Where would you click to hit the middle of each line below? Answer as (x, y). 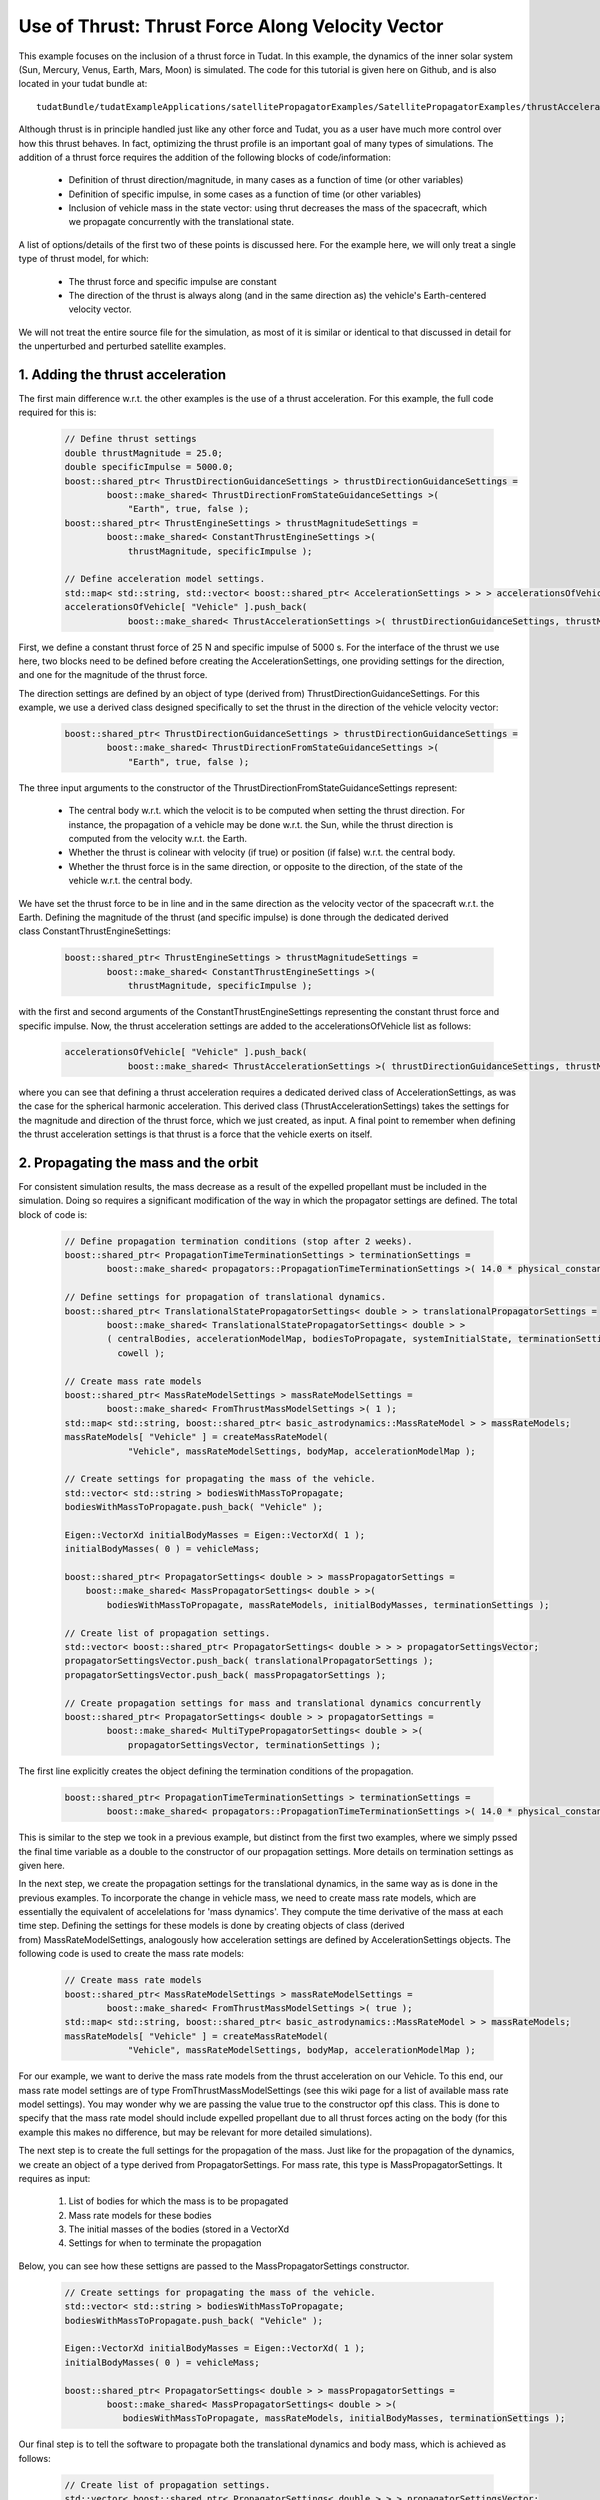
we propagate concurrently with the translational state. (181, 222)
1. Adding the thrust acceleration (122, 374)
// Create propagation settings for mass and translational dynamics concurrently (273, 1703)
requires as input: (54, 2178)
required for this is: (57, 412)
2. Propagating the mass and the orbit (138, 1162)
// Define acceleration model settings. (164, 579)
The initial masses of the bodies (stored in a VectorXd (179, 2229)
